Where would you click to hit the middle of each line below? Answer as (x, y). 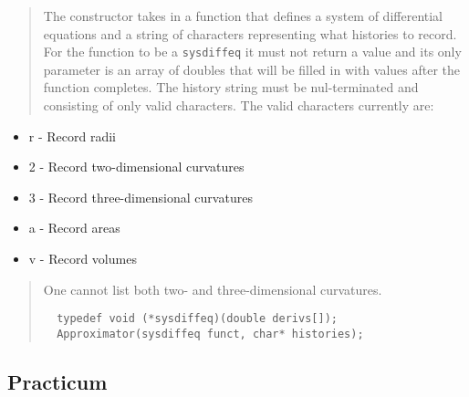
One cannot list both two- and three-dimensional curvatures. (213, 289)
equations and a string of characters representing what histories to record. (250, 33)
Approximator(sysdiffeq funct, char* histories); (210, 334)
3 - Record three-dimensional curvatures (141, 197)
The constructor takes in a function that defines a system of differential (243, 16)
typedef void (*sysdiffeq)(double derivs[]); (197, 319)
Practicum (57, 381)
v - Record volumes (83, 258)
